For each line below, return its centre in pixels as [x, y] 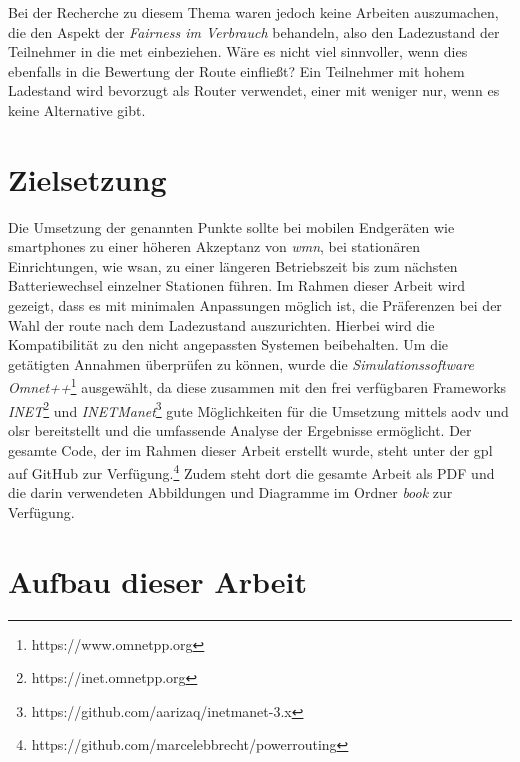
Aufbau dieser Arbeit [157, 580]
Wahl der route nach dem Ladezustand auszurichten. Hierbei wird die [221, 324]
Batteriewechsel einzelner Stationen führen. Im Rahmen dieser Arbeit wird [236, 285]
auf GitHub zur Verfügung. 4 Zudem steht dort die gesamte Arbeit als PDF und [251, 471]
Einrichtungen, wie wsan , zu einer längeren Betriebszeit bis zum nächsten [233, 265]
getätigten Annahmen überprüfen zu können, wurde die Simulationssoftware [241, 363]
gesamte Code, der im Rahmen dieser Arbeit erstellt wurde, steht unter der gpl [250, 449]
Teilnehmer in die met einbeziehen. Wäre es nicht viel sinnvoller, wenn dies [238, 51]
